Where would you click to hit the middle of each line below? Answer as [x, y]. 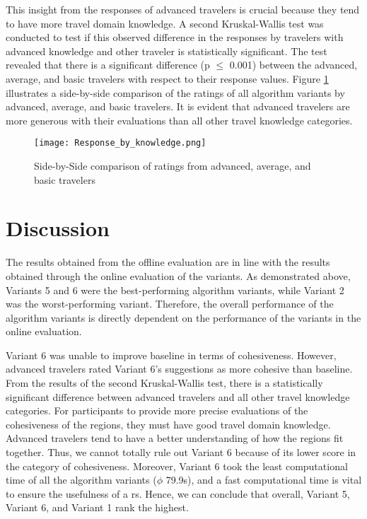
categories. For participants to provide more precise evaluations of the [157, 410]
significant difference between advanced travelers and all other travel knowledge [178, 396]
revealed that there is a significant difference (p [108, 65]
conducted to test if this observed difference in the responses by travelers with [175, 37]
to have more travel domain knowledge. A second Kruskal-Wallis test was [165, 23]
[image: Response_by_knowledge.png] [120, 143]
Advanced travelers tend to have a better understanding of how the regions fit [175, 438]
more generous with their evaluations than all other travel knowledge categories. [179, 120]
